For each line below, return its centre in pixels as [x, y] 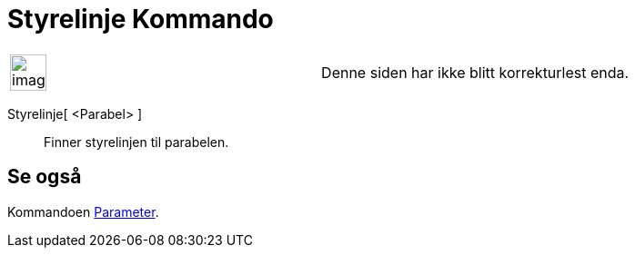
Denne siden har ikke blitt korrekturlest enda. [475, 72]
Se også [45, 177]
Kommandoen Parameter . [83, 211]
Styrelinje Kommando [141, 19]
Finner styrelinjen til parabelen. [136, 142]
